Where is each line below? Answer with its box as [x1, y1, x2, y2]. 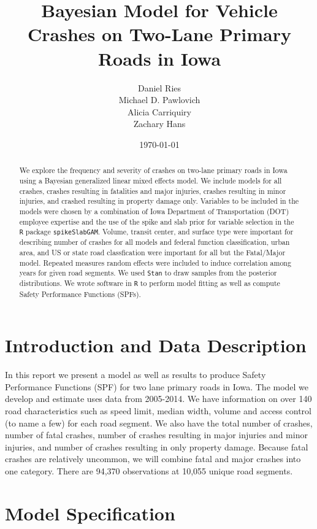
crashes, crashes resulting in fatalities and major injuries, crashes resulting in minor [19, 185, 286, 196]
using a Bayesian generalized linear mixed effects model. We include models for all [19, 175, 282, 185]
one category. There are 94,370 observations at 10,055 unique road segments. [5, 464, 293, 477]
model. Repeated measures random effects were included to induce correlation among [19, 257, 291, 268]
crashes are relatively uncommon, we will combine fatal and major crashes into [5, 452, 301, 465]
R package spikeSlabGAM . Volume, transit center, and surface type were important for [19, 226, 294, 237]
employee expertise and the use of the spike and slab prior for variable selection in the [19, 216, 294, 226]
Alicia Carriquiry [128, 105, 191, 118]
